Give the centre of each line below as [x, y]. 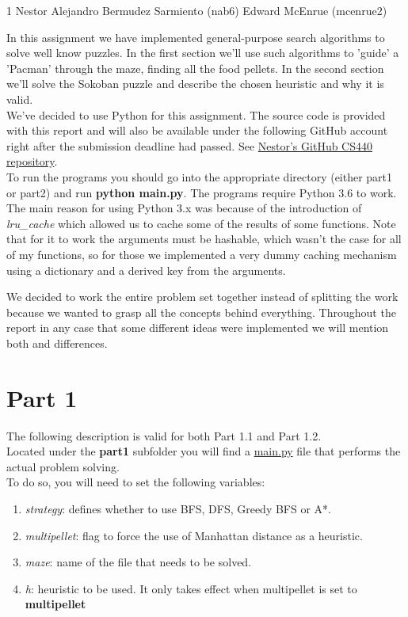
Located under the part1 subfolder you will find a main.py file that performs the [204, 451]
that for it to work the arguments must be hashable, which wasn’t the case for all [204, 239]
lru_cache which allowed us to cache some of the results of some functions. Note [201, 223]
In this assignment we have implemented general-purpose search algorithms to [196, 37]
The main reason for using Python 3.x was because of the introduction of [184, 208]
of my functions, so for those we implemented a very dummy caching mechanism [202, 254]
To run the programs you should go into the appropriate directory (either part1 [200, 176]
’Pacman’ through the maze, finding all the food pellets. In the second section [195, 68]
